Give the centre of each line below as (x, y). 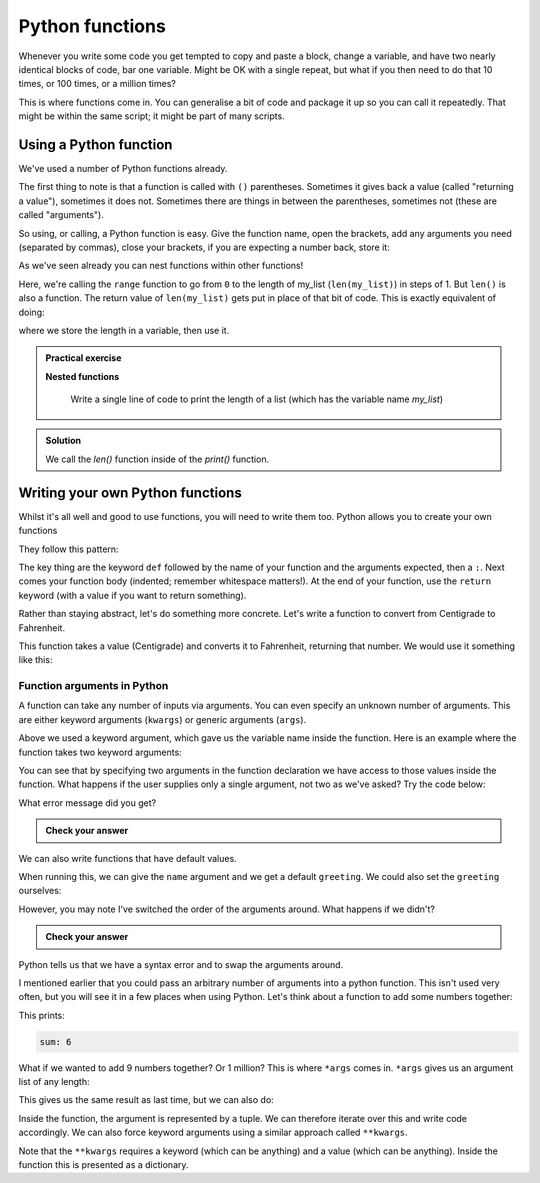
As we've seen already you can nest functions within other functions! (161, 266)
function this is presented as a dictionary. (103, 1164)
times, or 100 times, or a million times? (97, 84)
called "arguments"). (61, 215)
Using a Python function (95, 144)
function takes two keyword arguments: (100, 752)
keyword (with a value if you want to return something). (132, 595)
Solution (63, 441)
